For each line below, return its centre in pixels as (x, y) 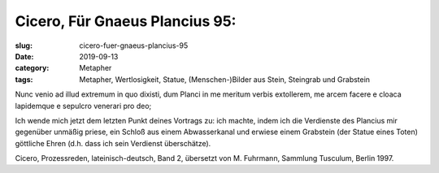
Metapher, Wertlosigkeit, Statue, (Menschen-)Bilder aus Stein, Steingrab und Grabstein (224, 79)
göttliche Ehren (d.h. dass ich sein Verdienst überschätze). (113, 143)
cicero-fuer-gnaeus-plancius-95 (134, 45)
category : (32, 68)
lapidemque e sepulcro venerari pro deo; (83, 106)
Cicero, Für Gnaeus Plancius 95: (126, 21)
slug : (24, 45)
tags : (24, 79)
